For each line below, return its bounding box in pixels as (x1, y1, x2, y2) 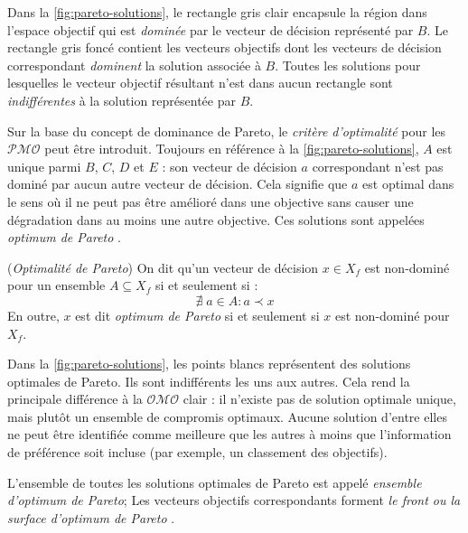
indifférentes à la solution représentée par (7, 90, 236, 109)
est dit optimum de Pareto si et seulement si (75, 305, 320, 324)
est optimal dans (362, 174, 454, 193)
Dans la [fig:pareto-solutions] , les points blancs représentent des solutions (7, 354, 411, 373)
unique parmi (7, 156, 81, 175)
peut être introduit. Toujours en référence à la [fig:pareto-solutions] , (44, 139, 419, 158)
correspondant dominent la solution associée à (7, 55, 261, 74)
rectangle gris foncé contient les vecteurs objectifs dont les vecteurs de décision (7, 38, 442, 57)
